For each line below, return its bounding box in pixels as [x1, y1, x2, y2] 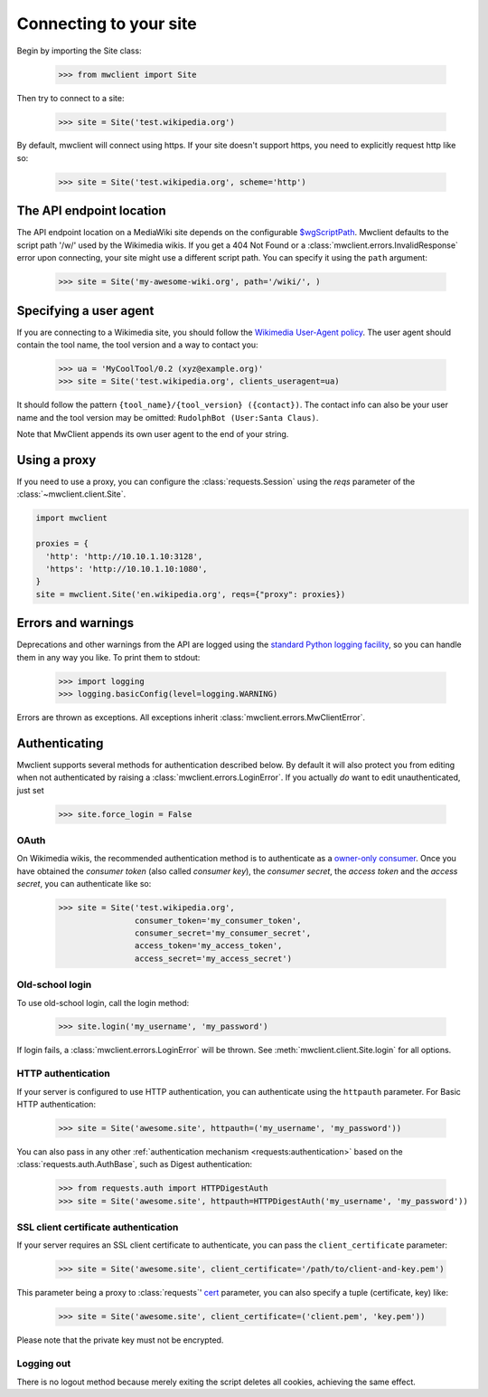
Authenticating [16, 736, 104, 751]
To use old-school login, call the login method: [16, 997, 190, 1008]
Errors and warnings [16, 615, 135, 631]
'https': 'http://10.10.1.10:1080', [45, 564, 208, 574]
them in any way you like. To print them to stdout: [16, 651, 201, 662]
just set [16, 784, 44, 795]
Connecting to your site [16, 14, 198, 33]
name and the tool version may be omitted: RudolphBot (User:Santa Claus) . [16, 412, 319, 423]
